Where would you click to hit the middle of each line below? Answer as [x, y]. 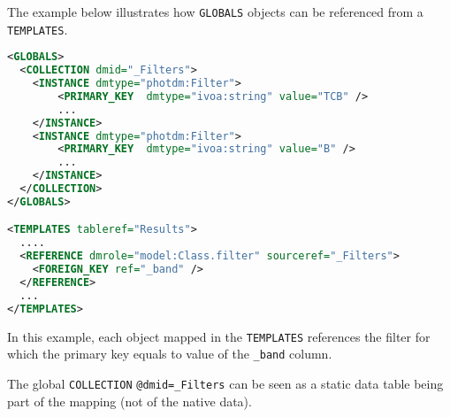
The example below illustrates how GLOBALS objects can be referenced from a [215, 12]
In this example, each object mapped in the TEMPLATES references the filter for [219, 336]
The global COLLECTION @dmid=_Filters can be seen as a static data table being [225, 383]
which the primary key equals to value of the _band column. [170, 354]
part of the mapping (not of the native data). [130, 401]
